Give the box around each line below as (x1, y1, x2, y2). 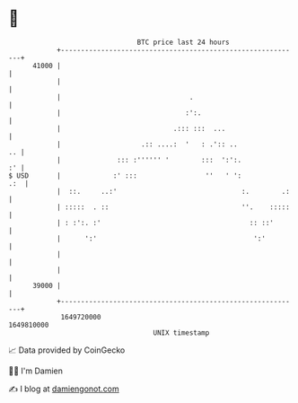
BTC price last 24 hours (136, 38, 230, 47)
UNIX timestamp (153, 328, 210, 337)
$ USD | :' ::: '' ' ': (8, 171, 242, 180)
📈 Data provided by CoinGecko (8, 345, 126, 355)
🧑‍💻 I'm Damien (8, 365, 64, 376)
